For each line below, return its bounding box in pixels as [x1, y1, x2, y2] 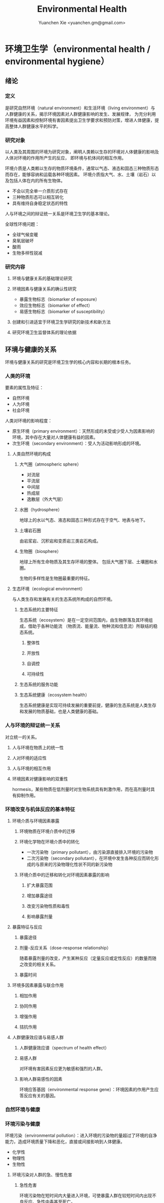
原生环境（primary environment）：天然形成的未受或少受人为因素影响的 [12, 428, 155, 434]
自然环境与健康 [5, 1106, 41, 1113]
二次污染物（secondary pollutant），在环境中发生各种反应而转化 [26, 855, 155, 861]
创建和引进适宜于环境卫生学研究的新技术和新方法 [12, 319, 111, 325]
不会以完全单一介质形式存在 [12, 188, 68, 194]
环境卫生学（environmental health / [5, 43, 150, 54]
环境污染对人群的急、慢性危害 [12, 1172, 72, 1178]
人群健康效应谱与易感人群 [12, 1034, 64, 1040]
